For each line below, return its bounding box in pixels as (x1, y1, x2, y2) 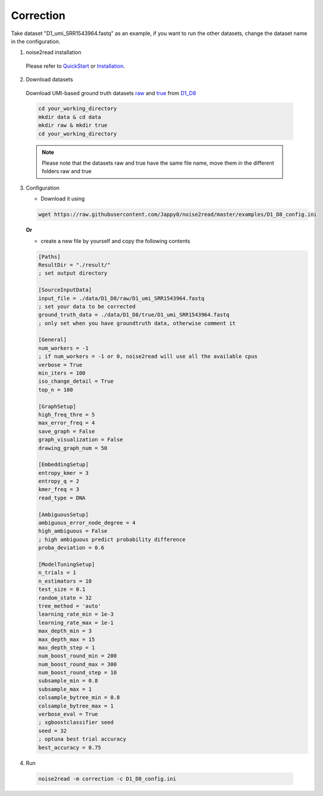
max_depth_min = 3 (38, 628, 92, 634)
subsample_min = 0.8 (38, 678, 98, 684)
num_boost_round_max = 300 (38, 660, 117, 668)
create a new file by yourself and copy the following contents (40, 237, 191, 244)
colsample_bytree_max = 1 (38, 702, 114, 709)
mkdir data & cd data (38, 114, 102, 120)
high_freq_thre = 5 (38, 411, 95, 418)
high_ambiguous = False (38, 528, 108, 534)
